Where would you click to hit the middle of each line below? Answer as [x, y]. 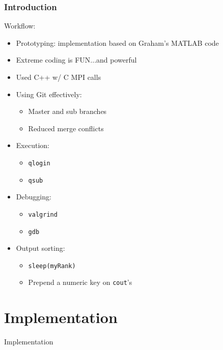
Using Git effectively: [49, 94]
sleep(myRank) [52, 266]
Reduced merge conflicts [66, 128]
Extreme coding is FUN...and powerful [76, 60]
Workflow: [20, 26]
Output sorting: [40, 248]
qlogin [39, 163]
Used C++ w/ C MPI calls [59, 77]
